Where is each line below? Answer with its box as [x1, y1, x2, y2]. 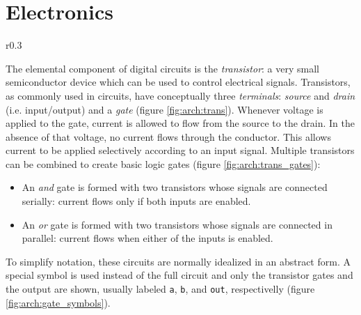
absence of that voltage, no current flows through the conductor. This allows [6, 129, 331, 144]
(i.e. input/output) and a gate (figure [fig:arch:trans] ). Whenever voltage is [6, 102, 323, 116]
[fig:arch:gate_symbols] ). [6, 295, 111, 309]
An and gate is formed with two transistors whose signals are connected [22, 180, 328, 194]
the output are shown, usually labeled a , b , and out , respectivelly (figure [6, 282, 315, 296]
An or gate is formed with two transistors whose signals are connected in [22, 217, 332, 231]
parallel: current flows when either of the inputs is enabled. [22, 231, 273, 245]
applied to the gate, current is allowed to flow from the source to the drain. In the [6, 116, 355, 130]
